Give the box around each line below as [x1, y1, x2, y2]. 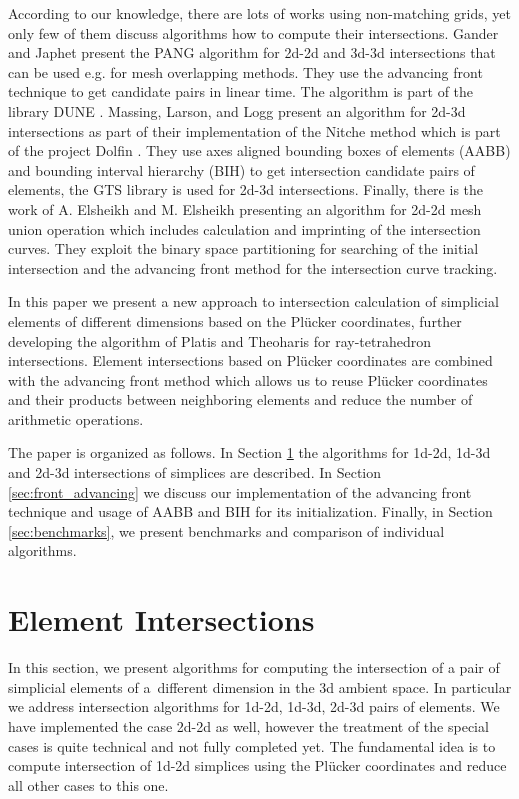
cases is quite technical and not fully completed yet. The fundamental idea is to [8, 735, 496, 756]
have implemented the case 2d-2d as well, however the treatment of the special [8, 715, 489, 736]
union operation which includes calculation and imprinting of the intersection [8, 218, 481, 239]
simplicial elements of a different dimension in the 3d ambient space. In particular [8, 676, 512, 697]
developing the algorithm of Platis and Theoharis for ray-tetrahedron [8, 330, 431, 351]
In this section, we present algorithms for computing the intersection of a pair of [8, 657, 500, 678]
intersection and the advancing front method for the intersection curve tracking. [8, 257, 498, 278]
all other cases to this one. [8, 774, 169, 795]
